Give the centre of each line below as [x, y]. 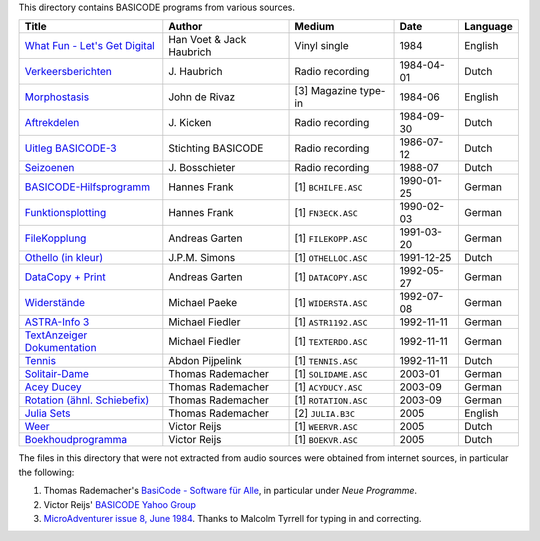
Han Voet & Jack [207, 40]
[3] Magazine [326, 91]
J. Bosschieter [202, 168]
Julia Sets [47, 413]
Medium [314, 27]
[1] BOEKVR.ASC [326, 440]
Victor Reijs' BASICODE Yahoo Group [120, 504]
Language [488, 27]
